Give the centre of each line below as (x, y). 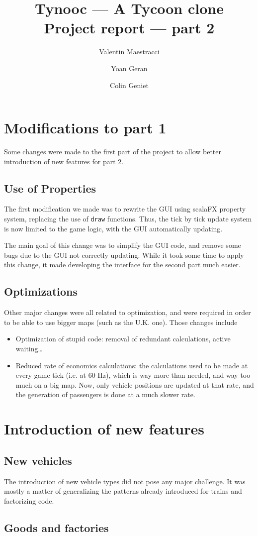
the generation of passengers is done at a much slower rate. (105, 394)
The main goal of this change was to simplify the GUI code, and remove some (123, 245)
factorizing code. (29, 500)
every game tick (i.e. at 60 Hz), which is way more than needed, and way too (133, 375)
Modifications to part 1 (85, 128)
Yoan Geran (129, 68)
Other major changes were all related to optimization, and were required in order (128, 312)
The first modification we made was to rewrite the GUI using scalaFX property (125, 209)
